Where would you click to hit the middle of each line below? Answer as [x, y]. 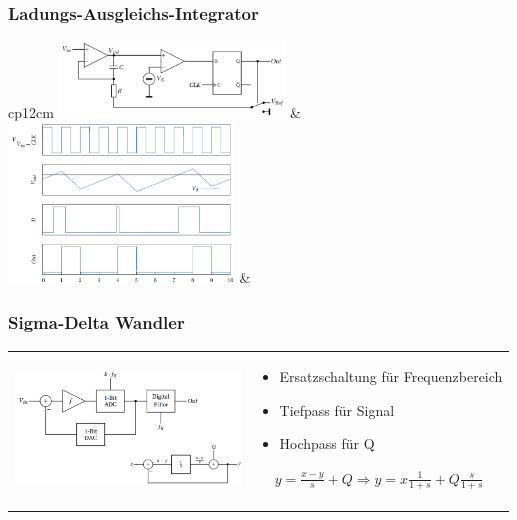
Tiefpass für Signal [337, 409]
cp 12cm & [154, 111]
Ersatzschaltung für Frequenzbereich [391, 376]
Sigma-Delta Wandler [96, 322]
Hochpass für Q [327, 443]
